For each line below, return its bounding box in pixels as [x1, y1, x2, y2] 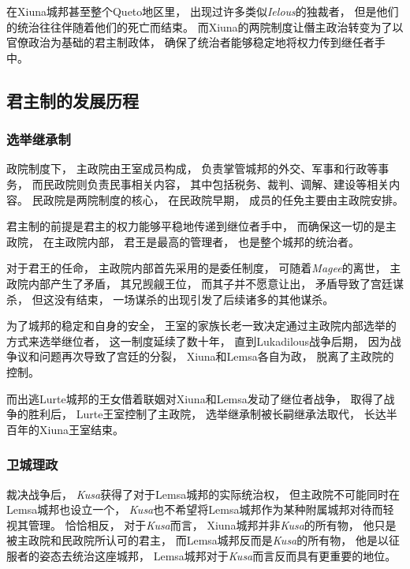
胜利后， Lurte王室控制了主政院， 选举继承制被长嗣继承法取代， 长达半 [28, 406, 397, 422]
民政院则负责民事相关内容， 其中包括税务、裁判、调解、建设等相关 [43, 175, 389, 192]
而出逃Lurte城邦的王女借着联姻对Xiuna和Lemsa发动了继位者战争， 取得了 [6, 390, 384, 406]
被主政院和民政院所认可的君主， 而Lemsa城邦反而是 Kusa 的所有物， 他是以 [6, 532, 389, 548]
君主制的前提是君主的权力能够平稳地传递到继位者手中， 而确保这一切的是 [6, 218, 386, 234]
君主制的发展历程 [6, 88, 139, 112]
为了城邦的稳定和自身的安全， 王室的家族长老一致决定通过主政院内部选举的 [6, 317, 397, 334]
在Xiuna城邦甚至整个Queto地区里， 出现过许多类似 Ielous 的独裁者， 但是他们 [6, 3, 399, 19]
